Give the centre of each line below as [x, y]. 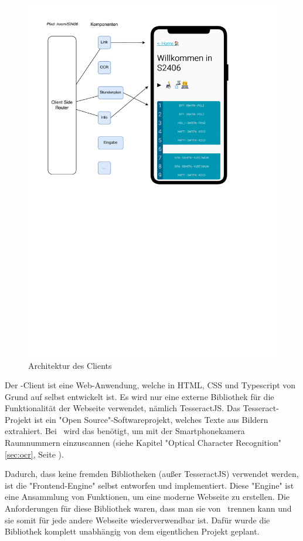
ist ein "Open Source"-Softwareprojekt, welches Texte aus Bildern [151, 419]
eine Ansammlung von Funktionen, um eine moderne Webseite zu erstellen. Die [147, 497]
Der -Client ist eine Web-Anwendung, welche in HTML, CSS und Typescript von [150, 385]
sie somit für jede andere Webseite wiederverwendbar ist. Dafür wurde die [137, 520]
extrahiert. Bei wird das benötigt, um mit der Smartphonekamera [125, 431]
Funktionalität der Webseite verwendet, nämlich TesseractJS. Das [122, 408]
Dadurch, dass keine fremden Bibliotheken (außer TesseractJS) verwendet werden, [152, 474]
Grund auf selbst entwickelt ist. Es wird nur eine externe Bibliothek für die [139, 396]
